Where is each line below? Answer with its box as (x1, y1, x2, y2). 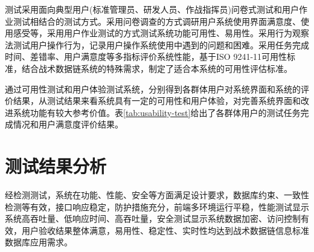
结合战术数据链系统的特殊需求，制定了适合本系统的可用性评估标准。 (21, 62, 292, 74)
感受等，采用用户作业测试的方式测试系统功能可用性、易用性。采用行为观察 (13, 27, 309, 39)
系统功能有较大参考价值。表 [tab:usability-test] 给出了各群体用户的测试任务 (13, 106, 301, 118)
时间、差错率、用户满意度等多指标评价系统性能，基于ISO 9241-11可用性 (5, 50, 287, 63)
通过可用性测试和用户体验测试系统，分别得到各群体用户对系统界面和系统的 (5, 82, 301, 95)
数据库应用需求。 (5, 236, 72, 248)
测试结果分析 (5, 153, 107, 178)
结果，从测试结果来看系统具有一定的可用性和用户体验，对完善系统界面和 (13, 94, 301, 107)
